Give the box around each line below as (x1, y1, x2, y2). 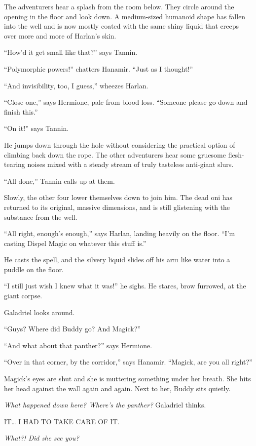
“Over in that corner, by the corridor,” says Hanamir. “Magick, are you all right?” (4, 357, 253, 367)
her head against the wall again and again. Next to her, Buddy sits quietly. (4, 383, 231, 393)
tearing (4, 159, 25, 169)
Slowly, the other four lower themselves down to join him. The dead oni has (4, 192, 233, 203)
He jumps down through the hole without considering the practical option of (4, 139, 235, 150)
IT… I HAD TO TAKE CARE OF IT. (4, 416, 120, 426)
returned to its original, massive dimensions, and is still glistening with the (4, 202, 230, 212)
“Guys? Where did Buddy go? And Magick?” (4, 324, 141, 334)
